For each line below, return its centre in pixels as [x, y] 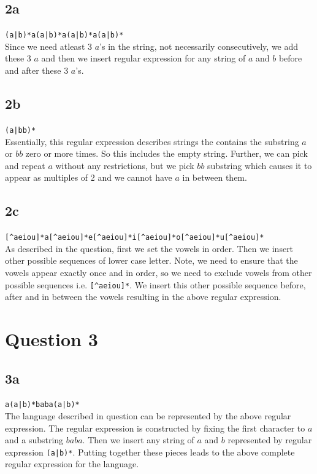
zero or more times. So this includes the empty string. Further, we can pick [166, 153]
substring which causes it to [260, 165]
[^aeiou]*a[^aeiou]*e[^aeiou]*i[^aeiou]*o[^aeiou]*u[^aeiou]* [135, 238]
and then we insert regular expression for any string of [143, 58]
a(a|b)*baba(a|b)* [42, 405]
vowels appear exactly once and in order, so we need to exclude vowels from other [158, 272]
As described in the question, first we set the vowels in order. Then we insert [149, 248]
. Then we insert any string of [138, 440]
